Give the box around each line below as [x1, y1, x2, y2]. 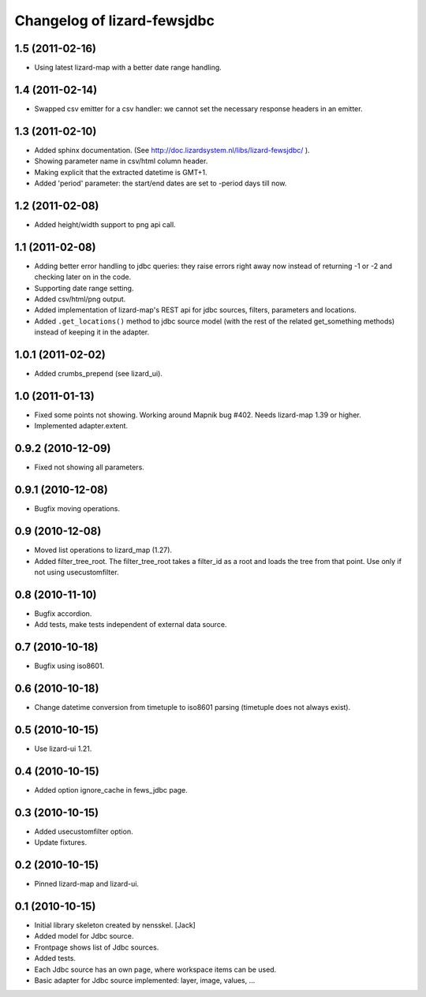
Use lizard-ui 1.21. [34, 744, 92, 753]
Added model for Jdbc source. [34, 932, 134, 941]
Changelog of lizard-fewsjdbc [14, 12, 215, 29]
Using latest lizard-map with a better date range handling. [34, 63, 222, 73]
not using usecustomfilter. [34, 567, 119, 577]
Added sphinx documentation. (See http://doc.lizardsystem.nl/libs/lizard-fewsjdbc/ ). [34, 145, 311, 155]
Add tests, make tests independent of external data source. [34, 620, 227, 629]
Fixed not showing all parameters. [34, 462, 145, 472]
